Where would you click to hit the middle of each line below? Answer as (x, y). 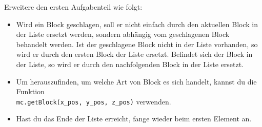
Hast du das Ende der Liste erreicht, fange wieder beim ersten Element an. (134, 119)
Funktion (30, 91)
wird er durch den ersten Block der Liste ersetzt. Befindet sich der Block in (134, 54)
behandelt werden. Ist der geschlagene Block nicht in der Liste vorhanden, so (137, 44)
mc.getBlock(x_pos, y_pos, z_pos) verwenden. (94, 101)
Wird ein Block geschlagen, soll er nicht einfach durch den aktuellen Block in (137, 24)
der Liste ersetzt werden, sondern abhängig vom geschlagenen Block (123, 34)
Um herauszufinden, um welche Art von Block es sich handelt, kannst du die (136, 81)
